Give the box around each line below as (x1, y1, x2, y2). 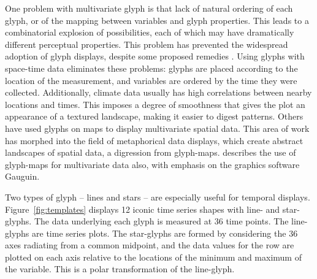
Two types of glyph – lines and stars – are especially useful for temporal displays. (5, 190, 310, 203)
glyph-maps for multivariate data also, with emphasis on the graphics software (5, 158, 300, 170)
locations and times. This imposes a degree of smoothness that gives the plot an (5, 97, 305, 110)
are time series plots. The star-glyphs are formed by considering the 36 (32, 226, 298, 239)
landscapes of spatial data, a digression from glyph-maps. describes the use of (5, 146, 296, 159)
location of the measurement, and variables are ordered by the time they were (5, 74, 297, 86)
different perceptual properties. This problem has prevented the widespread (5, 37, 288, 50)
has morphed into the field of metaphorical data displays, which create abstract (5, 134, 304, 147)
